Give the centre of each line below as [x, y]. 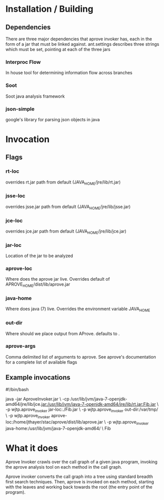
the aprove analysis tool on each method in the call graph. [64, 467]
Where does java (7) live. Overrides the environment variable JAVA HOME [78, 309]
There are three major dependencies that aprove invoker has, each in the [79, 39]
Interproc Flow [23, 62]
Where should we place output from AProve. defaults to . [63, 333]
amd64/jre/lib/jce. [24, 404]
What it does [32, 448]
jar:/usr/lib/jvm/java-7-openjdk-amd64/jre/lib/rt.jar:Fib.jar [99, 404]
